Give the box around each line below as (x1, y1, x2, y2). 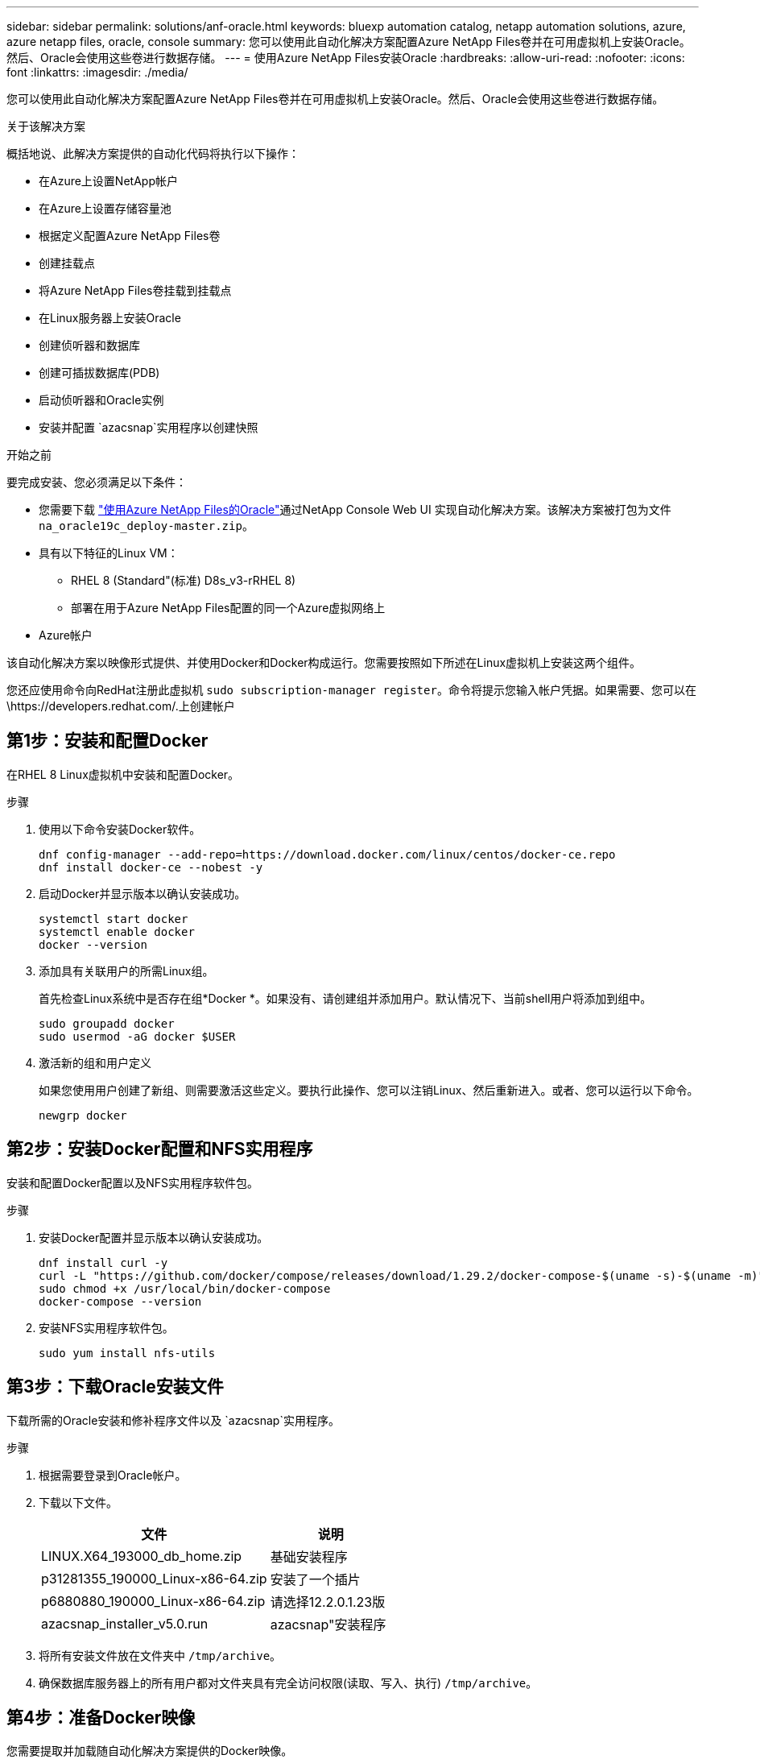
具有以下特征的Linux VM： (39, 546, 179, 560)
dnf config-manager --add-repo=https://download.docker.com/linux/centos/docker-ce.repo (39, 847, 616, 861)
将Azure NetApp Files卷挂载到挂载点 (39, 284, 232, 297)
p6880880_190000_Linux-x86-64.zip (41, 1592, 266, 1609)
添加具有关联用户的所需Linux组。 (39, 963, 214, 978)
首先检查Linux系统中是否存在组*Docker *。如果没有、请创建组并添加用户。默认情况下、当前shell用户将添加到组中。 (39, 991, 652, 1005)
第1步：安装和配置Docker (6, 731, 209, 751)
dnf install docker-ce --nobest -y (39, 860, 263, 874)
